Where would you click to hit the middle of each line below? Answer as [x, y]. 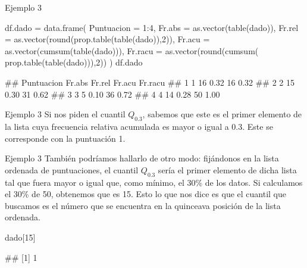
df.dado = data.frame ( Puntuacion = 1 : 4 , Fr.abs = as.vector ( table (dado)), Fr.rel [152, 27]
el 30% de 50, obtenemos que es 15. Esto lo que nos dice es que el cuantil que [145, 194]
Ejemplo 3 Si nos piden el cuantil [65, 114]
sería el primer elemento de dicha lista [227, 169]
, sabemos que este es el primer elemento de [222, 114]
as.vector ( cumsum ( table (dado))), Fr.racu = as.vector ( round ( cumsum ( [132, 50]
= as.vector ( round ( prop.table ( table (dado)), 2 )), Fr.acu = [107, 39]
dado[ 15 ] [20, 237]
